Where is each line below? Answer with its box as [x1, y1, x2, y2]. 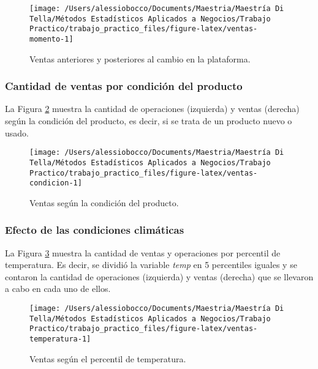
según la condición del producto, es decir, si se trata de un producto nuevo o [5, 114, 292, 127]
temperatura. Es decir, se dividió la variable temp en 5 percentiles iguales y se [5, 258, 297, 271]
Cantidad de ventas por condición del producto [5, 78, 243, 94]
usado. [5, 126, 29, 139]
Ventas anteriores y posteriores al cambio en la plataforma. [29, 52, 251, 65]
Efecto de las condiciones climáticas [5, 222, 184, 237]
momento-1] [29, 34, 74, 43]
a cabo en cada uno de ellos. [5, 282, 111, 295]
